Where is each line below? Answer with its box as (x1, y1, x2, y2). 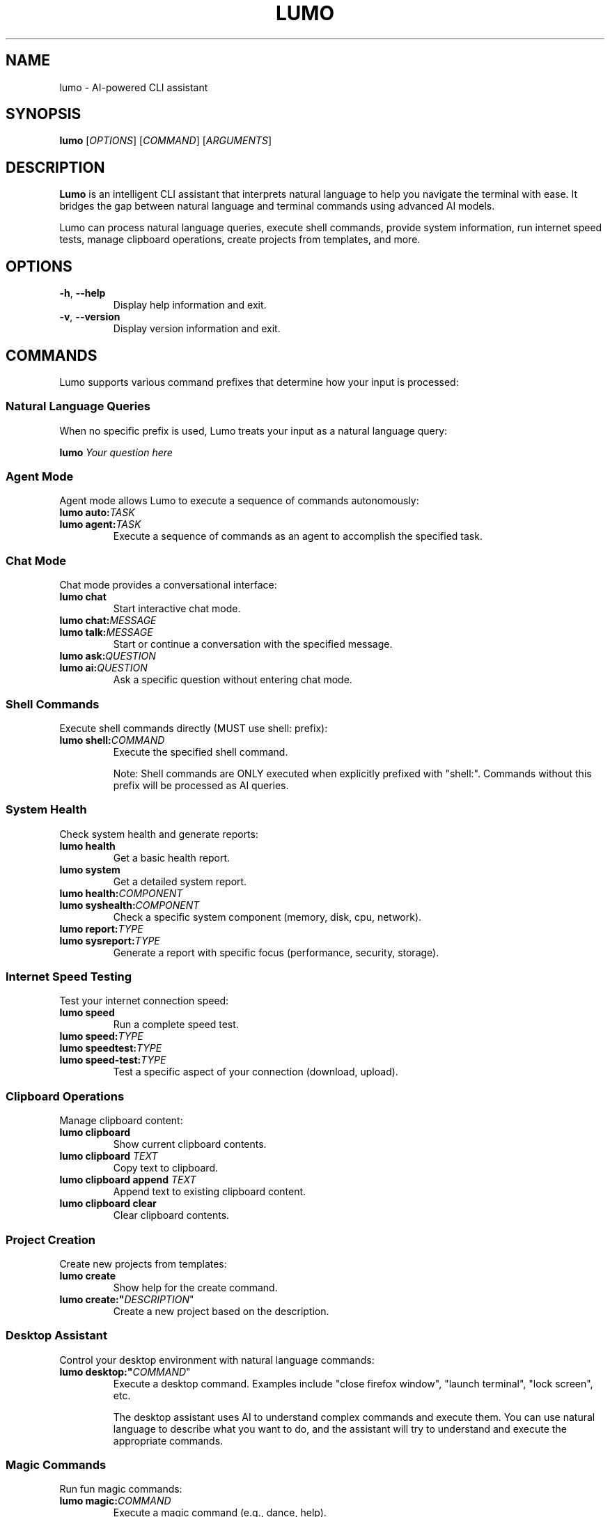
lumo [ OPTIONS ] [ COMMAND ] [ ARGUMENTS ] (59, 134, 272, 147)
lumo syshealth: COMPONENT (59, 898, 200, 911)
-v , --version (59, 311, 120, 323)
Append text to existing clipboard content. (113, 1185, 306, 1198)
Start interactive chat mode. (113, 602, 241, 615)
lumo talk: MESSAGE (59, 626, 153, 639)
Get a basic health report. (113, 851, 230, 864)
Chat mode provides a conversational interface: (59, 579, 277, 591)
